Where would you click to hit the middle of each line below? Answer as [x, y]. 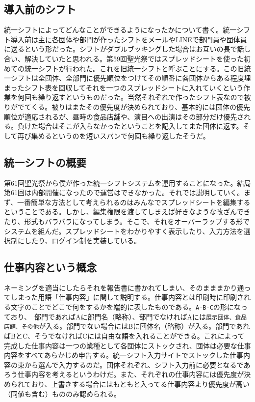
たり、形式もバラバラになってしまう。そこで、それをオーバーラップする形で [127, 221]
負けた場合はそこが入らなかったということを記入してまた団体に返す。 [130, 126]
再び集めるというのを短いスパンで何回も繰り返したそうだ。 [114, 135]
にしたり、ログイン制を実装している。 [79, 241]
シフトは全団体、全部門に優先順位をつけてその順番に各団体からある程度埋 [131, 78]
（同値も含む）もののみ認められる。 [62, 393]
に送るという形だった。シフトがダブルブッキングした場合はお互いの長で [121, 49]
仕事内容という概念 [50, 267]
